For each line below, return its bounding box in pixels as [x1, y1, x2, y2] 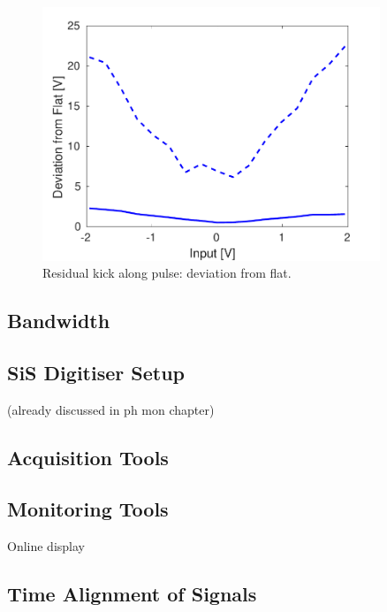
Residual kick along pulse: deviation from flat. [42, 264, 292, 282]
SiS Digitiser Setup [7, 358, 185, 386]
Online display [7, 537, 85, 555]
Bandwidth [7, 307, 110, 334]
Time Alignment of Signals [7, 580, 257, 608]
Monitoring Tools [7, 495, 169, 523]
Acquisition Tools [7, 443, 169, 470]
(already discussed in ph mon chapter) [7, 400, 215, 418]
